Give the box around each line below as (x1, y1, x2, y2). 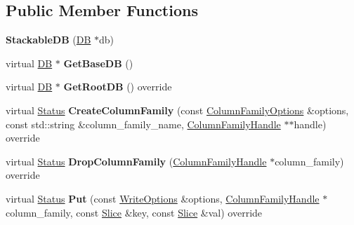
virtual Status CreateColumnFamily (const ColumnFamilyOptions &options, (6, 102, 349, 117)
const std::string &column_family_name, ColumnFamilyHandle (6, 116, 281, 131)
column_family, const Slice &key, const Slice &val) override (6, 205, 263, 219)
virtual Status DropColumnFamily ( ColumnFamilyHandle (6, 154, 267, 168)
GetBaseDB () (63, 55, 133, 70)
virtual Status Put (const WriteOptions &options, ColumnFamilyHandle (6, 191, 320, 205)
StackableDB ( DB (6, 32, 91, 47)
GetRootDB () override (63, 79, 172, 94)
